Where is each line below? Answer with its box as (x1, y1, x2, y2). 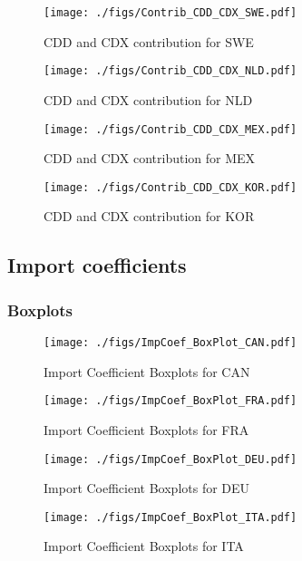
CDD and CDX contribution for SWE (44, 32, 254, 51)
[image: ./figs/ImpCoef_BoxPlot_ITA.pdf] (44, 510, 297, 524)
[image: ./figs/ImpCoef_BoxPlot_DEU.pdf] (44, 452, 297, 466)
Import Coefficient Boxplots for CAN (44, 362, 250, 381)
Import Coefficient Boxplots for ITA (44, 537, 244, 556)
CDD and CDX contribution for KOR (44, 207, 255, 226)
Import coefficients (7, 251, 187, 279)
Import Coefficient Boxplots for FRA (44, 420, 249, 439)
